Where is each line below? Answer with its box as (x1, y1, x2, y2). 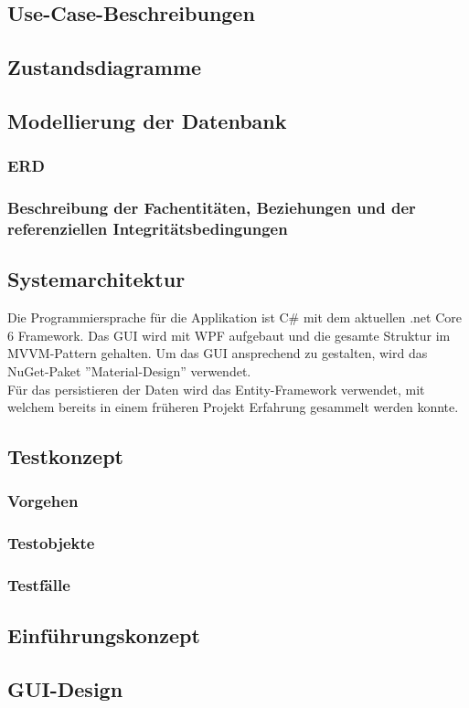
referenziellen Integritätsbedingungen (7, 217, 288, 240)
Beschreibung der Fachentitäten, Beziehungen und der (7, 196, 416, 219)
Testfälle (7, 574, 70, 597)
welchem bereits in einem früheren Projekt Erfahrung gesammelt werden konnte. (7, 397, 459, 417)
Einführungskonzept (7, 621, 200, 650)
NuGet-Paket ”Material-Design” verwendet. (7, 361, 251, 380)
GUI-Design (7, 675, 123, 703)
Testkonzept (7, 442, 123, 470)
